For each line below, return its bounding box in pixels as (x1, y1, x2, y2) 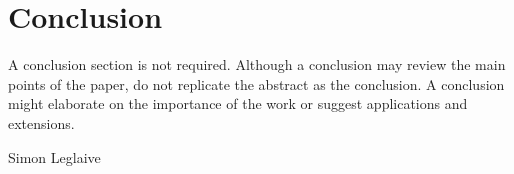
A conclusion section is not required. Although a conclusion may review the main (8, 54, 506, 75)
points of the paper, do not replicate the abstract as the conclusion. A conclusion (8, 73, 505, 94)
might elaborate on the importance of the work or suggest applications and (8, 93, 468, 114)
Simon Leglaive (8, 146, 101, 167)
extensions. (8, 112, 75, 133)
